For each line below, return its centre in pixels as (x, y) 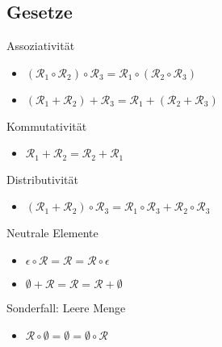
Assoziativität (41, 46)
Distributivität (43, 179)
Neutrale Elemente (52, 233)
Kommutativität (47, 125)
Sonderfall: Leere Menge (66, 308)
